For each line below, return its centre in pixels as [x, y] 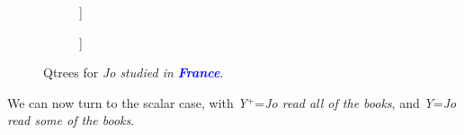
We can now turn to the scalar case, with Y [127, 102]
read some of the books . [71, 120]
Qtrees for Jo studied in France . [134, 72]
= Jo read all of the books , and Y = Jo [356, 102]
